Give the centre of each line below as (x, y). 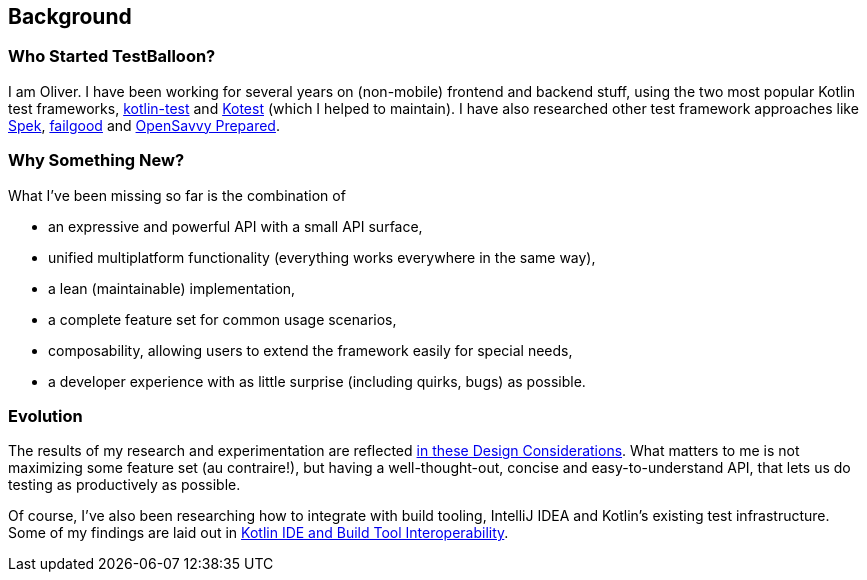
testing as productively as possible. (124, 485)
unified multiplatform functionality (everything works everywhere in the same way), (322, 257)
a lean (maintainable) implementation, (172, 288)
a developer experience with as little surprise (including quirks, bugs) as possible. (317, 381)
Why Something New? (96, 160)
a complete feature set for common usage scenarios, (222, 319)
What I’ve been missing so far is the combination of (177, 195)
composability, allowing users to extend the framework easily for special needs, (310, 350)
